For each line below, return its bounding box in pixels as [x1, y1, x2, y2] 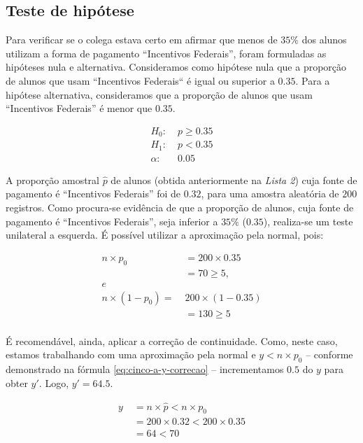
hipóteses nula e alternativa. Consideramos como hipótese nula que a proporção [6, 59, 347, 74]
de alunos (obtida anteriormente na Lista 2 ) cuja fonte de [111, 172, 357, 187]
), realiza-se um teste [263, 213, 353, 228]
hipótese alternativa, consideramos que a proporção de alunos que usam [6, 87, 313, 101]
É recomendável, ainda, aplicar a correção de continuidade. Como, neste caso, [6, 333, 338, 348]
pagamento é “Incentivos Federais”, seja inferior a [6, 213, 218, 228]
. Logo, [38, 375, 69, 390]
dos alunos [301, 32, 347, 47]
